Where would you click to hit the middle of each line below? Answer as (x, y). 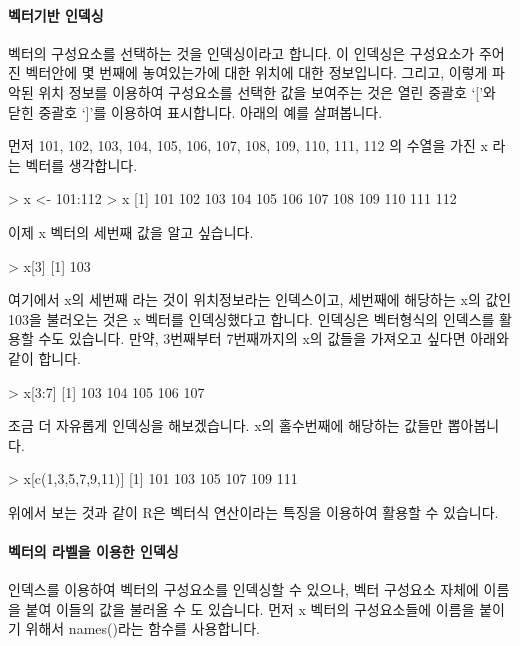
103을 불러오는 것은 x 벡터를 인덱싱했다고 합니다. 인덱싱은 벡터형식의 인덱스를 (251, 318)
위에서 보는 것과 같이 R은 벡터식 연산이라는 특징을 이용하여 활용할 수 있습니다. (253, 511)
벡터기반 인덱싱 (56, 14)
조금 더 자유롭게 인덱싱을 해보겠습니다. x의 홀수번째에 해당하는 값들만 (225, 425)
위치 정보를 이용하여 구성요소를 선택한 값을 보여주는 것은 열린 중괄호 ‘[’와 (267, 91)
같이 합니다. (44, 357)
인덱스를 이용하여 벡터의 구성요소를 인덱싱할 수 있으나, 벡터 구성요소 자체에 (243, 589)
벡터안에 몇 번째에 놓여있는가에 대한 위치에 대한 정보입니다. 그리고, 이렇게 (256, 72)
